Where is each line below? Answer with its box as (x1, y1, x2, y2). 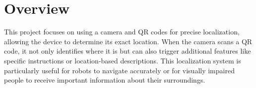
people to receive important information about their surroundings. (4, 75, 205, 85)
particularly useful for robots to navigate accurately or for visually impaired (4, 65, 235, 75)
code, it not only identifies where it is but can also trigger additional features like (4, 46, 251, 56)
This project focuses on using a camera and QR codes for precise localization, (4, 27, 240, 37)
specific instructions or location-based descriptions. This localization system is (4, 55, 241, 65)
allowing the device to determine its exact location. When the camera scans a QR (4, 36, 253, 46)
